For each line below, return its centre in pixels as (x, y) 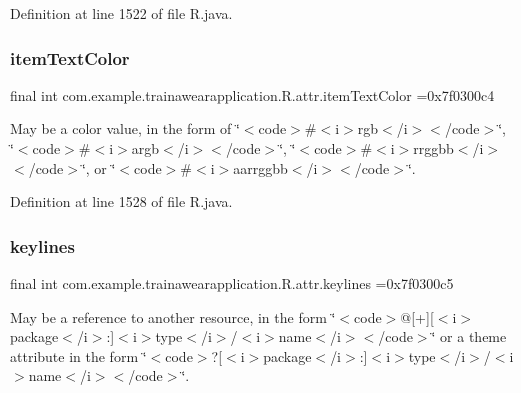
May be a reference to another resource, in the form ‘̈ (173, 316)
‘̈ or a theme (469, 336)
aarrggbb (260, 167)
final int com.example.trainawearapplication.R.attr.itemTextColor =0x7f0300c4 (252, 94)
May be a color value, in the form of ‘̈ (125, 128)
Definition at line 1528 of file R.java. (121, 201)
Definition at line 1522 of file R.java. (121, 13)
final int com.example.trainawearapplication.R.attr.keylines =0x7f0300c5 (232, 283)
